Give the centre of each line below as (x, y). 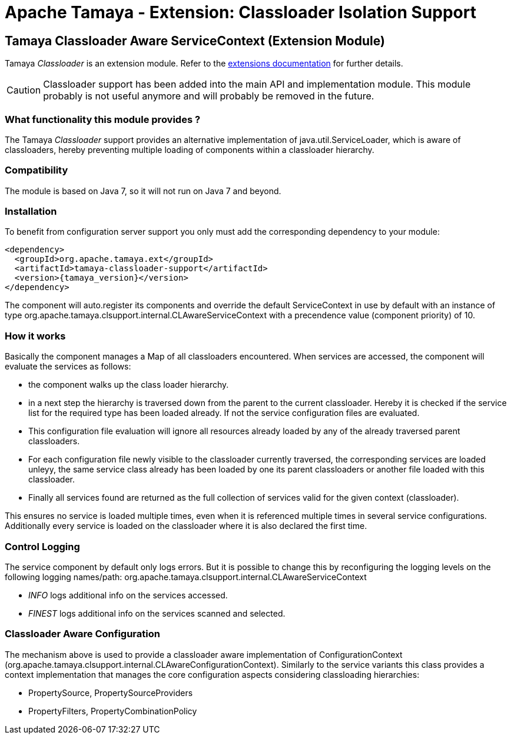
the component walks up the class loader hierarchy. (129, 385)
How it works (35, 336)
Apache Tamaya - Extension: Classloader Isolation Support (240, 12)
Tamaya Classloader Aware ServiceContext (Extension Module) (195, 41)
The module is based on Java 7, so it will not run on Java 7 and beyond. (143, 191)
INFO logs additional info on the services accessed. (128, 595)
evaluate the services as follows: (68, 367)
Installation (31, 212)
